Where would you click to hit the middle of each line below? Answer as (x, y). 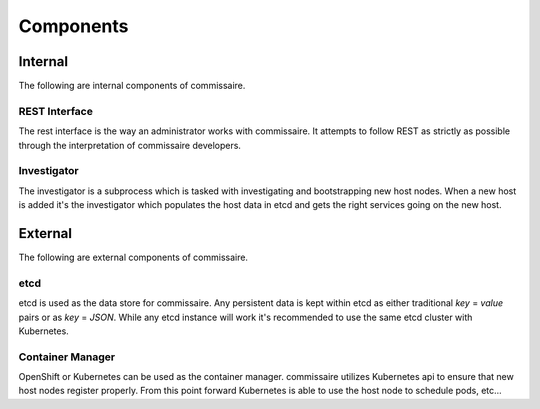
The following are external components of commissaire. (133, 257)
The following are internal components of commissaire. (132, 86)
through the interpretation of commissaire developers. (130, 145)
